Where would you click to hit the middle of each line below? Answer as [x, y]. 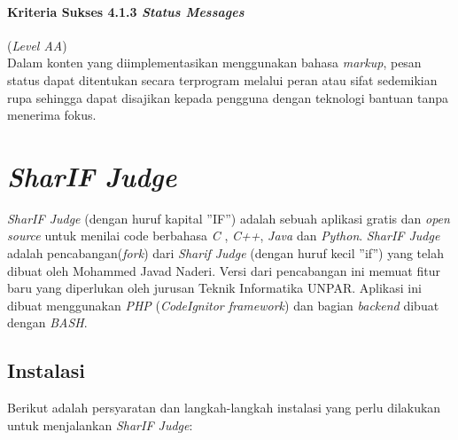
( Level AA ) [37, 45]
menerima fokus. [52, 115]
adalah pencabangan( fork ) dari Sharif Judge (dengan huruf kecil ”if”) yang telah [225, 253]
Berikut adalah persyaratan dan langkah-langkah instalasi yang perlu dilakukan [224, 408]
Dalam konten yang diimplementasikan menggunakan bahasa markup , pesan [214, 63]
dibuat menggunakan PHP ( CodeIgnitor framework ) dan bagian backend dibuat [223, 305]
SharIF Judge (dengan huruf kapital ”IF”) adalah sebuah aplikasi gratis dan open [229, 218]
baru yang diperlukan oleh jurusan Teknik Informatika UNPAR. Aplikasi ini [214, 288]
